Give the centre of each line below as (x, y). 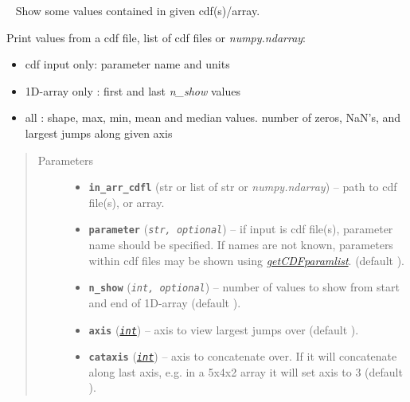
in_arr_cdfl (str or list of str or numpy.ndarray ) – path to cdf (243, 187)
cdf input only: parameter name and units (127, 64)
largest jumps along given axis (99, 133)
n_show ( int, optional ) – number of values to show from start (244, 287)
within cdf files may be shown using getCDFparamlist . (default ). (246, 260)
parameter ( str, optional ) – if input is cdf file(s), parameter (241, 229)
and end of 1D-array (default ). (165, 302)
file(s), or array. (127, 202)
